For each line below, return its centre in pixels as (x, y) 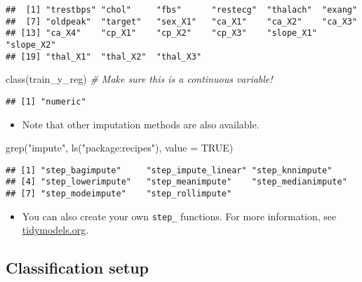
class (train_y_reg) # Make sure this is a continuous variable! (139, 79)
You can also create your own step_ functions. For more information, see (179, 216)
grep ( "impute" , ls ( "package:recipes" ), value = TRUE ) (120, 148)
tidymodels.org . (55, 230)
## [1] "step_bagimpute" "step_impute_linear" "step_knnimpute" (169, 170)
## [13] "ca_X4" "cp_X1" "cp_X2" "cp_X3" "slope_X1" (161, 33)
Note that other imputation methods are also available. (141, 124)
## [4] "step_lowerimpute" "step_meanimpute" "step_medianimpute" (176, 182)
